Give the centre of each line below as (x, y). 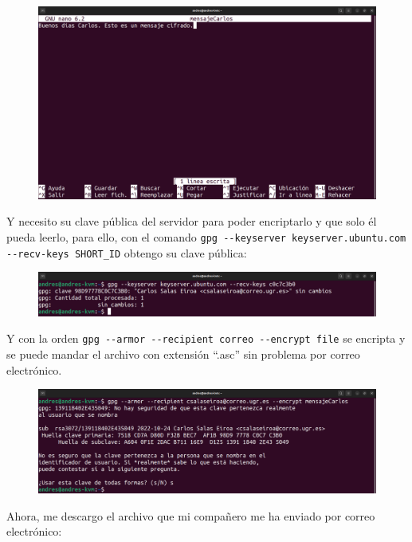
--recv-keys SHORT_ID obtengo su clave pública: (127, 252)
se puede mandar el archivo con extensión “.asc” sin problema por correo (183, 354)
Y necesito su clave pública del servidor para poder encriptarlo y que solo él (192, 221)
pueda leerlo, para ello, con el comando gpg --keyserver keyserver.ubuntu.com (206, 237)
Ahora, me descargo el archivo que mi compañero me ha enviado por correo (191, 515)
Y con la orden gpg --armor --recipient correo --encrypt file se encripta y (206, 338)
